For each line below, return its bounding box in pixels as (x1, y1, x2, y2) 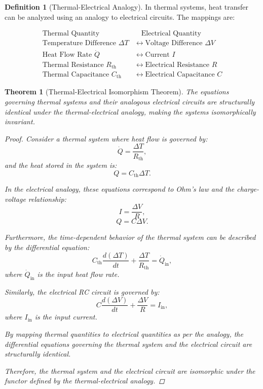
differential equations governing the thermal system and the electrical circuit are (5, 338, 252, 349)
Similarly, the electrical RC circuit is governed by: (5, 286, 160, 297)
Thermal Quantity (42, 30, 100, 38)
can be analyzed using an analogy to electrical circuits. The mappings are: (5, 11, 235, 22)
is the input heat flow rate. (37, 268, 120, 279)
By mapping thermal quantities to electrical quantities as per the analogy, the (5, 329, 243, 339)
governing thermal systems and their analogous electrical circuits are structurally (5, 96, 255, 107)
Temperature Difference (42, 40, 117, 47)
